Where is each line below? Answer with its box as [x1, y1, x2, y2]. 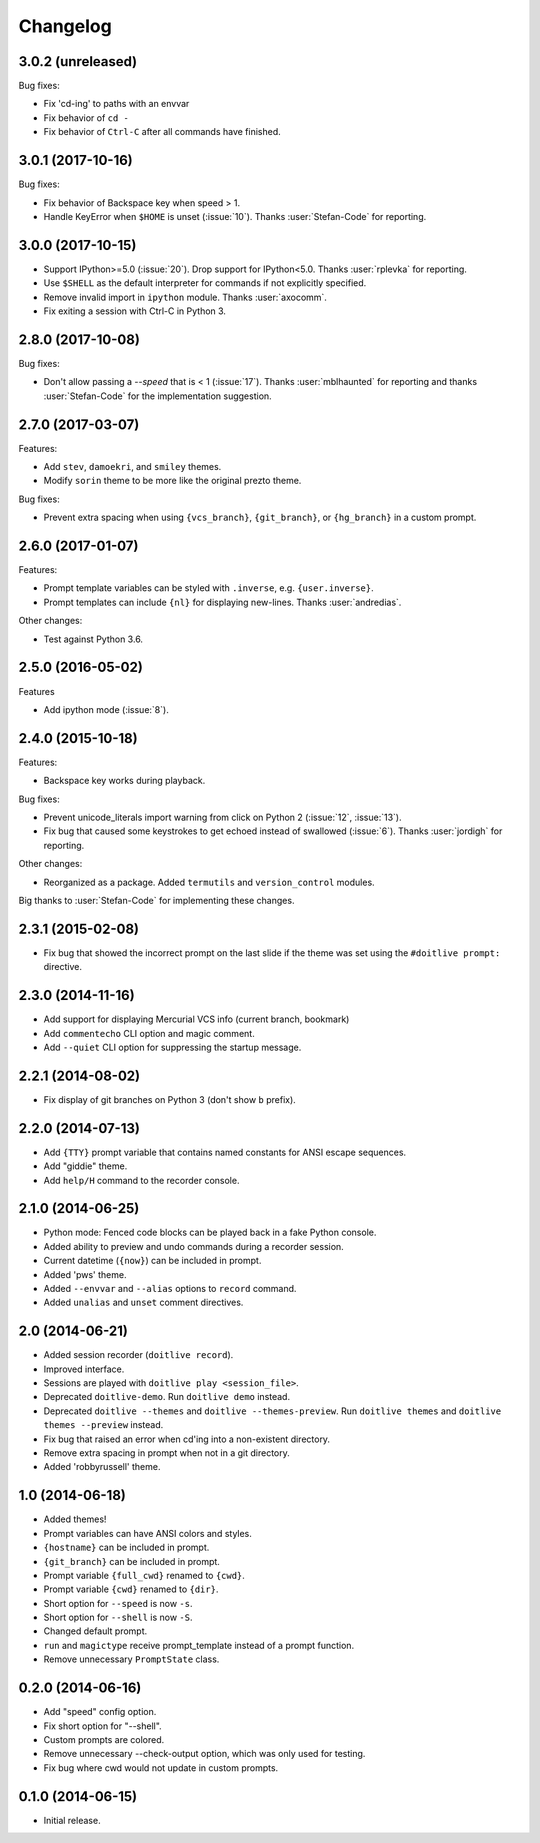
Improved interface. [43, 1363, 125, 1375]
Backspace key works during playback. [43, 775, 206, 787]
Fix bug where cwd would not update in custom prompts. [43, 1761, 279, 1774]
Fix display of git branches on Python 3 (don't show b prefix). [43, 1093, 297, 1105]
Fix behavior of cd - [43, 111, 129, 124]
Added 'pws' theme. [43, 1268, 127, 1280]
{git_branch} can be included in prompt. [43, 1555, 220, 1567]
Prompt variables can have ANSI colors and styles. [43, 1527, 252, 1539]
